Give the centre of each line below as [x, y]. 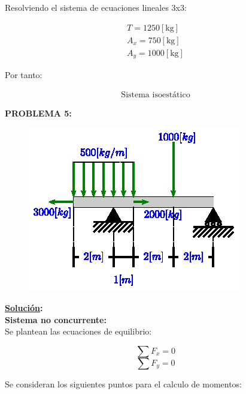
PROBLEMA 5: [38, 113]
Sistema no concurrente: [56, 319]
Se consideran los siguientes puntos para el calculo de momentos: [124, 383]
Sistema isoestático [156, 95]
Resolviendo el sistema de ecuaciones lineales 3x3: [96, 7]
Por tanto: [24, 75]
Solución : [24, 307]
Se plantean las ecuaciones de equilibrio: [78, 331]
